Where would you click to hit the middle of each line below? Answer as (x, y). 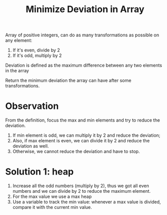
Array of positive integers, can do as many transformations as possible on (82, 35)
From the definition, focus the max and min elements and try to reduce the (83, 120)
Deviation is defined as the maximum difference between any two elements (84, 65)
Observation (32, 106)
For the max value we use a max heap (52, 197)
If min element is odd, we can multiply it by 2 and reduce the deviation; (86, 135)
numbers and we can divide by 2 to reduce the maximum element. (81, 191)
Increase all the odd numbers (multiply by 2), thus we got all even (81, 186)
